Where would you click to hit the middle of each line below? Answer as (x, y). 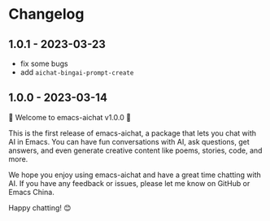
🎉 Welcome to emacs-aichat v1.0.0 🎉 (70, 117)
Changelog (46, 14)
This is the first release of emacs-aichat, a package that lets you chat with (132, 133)
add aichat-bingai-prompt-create (77, 72)
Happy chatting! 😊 (40, 207)
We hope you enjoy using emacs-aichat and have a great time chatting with (135, 175)
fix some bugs (44, 63)
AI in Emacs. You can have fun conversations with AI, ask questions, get (129, 141)
